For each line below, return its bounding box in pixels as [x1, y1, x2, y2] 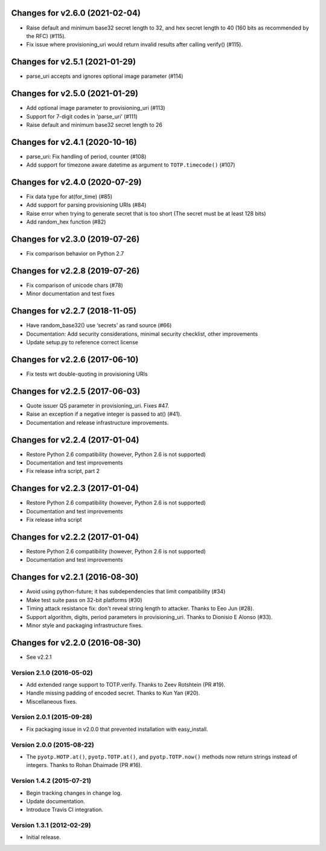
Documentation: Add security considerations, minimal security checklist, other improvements [26, 330, 258, 338]
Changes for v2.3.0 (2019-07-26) [11, 234, 140, 245]
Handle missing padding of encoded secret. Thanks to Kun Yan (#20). [26, 689, 200, 697]
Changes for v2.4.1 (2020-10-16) [11, 136, 137, 147]
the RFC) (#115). [26, 32, 66, 39]
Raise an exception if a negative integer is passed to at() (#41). [26, 411, 182, 418]
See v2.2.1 [26, 653, 52, 661]
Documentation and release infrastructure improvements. [26, 419, 169, 426]
